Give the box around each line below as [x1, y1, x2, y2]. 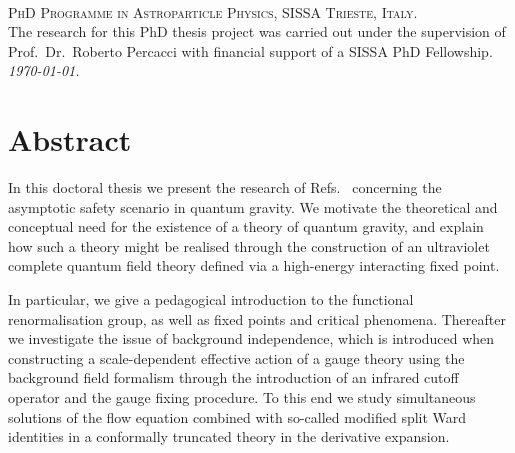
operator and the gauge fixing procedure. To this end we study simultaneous [8, 387, 476, 408]
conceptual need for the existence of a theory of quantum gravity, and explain [8, 216, 484, 237]
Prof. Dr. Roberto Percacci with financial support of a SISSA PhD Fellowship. [8, 40, 493, 61]
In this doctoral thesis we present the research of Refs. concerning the [8, 177, 442, 198]
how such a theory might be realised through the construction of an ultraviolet [8, 235, 490, 256]
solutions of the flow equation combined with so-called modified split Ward [8, 406, 467, 427]
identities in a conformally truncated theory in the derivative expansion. [8, 426, 450, 447]
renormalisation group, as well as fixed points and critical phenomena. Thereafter [8, 308, 506, 329]
